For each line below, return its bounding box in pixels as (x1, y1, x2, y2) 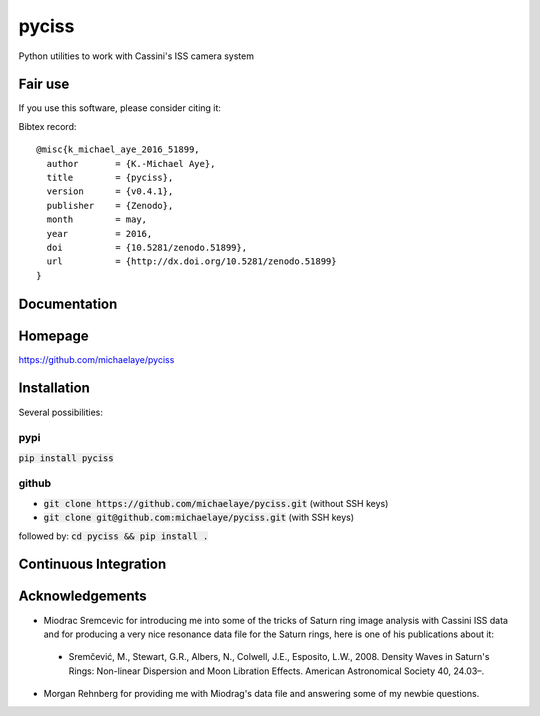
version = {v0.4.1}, (46, 186, 174, 197)
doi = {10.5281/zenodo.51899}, (46, 241, 248, 253)
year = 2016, (46, 228, 153, 239)
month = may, (46, 214, 148, 225)
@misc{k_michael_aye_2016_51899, (36, 144, 200, 155)
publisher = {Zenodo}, (46, 200, 174, 211)
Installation (18, 380, 90, 397)
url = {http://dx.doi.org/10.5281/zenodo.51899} (46, 256, 337, 267)
